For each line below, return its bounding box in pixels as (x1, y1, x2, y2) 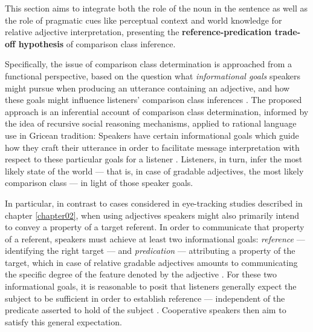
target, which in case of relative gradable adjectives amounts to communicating (5, 256, 298, 268)
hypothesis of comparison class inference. (18, 37, 176, 50)
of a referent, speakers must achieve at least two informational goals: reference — (5, 232, 305, 245)
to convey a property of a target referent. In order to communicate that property (5, 221, 305, 233)
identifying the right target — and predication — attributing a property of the (5, 244, 295, 257)
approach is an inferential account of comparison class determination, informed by (5, 105, 309, 118)
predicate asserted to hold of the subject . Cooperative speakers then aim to (5, 304, 286, 316)
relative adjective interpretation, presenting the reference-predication (5, 25, 272, 38)
